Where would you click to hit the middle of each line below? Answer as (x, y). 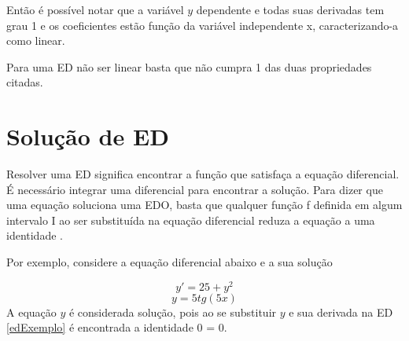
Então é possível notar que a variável (95, 9)
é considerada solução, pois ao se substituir (173, 312)
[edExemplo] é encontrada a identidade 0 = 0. (117, 327)
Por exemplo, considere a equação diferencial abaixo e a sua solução (169, 262)
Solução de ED (88, 136)
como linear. (36, 40)
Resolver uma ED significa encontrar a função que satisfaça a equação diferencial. (203, 174)
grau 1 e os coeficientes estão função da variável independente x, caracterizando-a (203, 25)
